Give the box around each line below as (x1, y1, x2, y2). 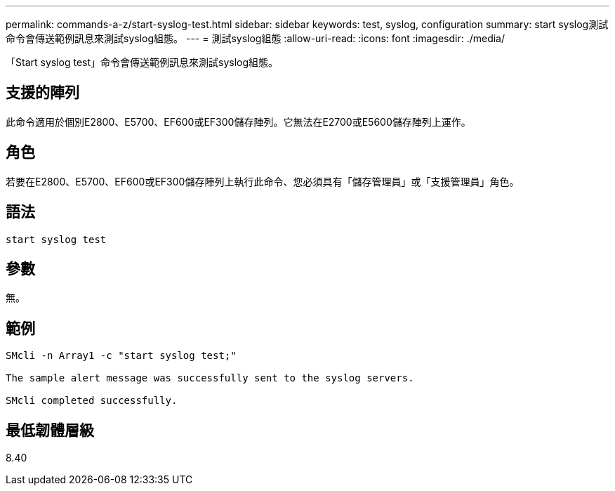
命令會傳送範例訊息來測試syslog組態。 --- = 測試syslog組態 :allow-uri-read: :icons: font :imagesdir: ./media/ (6, 32, 505, 44)
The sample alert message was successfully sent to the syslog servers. (6, 372, 414, 384)
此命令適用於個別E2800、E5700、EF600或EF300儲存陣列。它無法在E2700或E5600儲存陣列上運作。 (6, 115, 471, 128)
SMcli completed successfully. (6, 395, 178, 407)
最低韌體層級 (6, 421, 94, 439)
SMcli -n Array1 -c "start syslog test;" (6, 350, 237, 362)
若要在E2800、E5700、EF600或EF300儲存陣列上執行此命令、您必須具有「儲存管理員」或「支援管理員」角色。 (6, 175, 520, 188)
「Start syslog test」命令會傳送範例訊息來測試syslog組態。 (6, 56, 279, 68)
